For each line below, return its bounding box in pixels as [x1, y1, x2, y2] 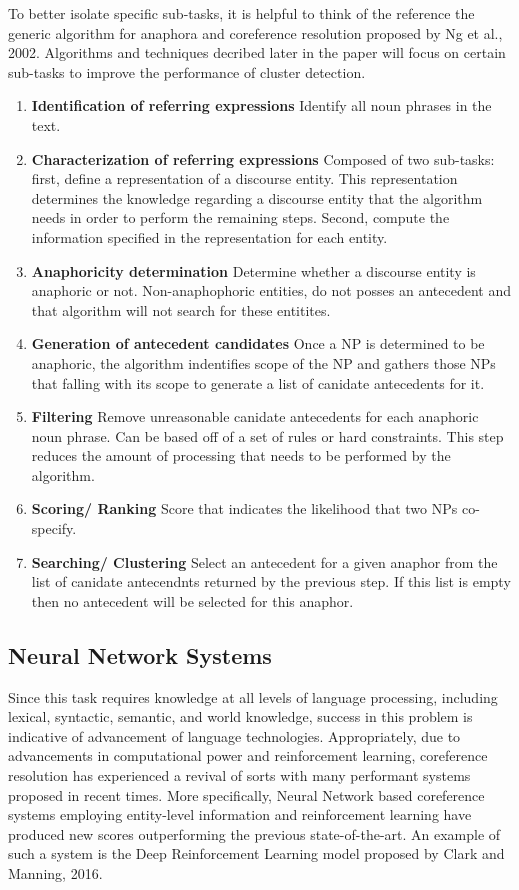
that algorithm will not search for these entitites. [31, 299, 331, 320]
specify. [31, 518, 77, 539]
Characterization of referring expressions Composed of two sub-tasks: [31, 148, 495, 169]
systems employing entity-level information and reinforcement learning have [8, 804, 472, 825]
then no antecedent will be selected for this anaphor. [31, 590, 354, 611]
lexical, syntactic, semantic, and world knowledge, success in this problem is [8, 706, 473, 727]
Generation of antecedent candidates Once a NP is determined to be [31, 333, 485, 354]
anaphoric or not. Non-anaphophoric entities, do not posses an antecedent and [31, 280, 511, 301]
